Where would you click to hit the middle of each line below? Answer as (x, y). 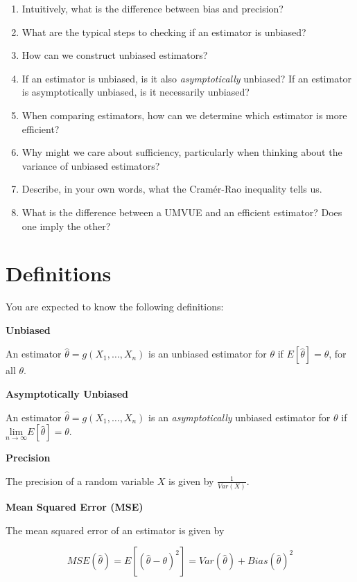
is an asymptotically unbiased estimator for (240, 417)
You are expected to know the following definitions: (115, 307)
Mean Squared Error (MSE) (75, 507)
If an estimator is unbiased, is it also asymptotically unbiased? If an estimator (187, 78)
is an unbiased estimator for (208, 354)
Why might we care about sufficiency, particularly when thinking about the (182, 152)
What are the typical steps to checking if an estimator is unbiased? (164, 32)
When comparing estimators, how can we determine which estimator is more (184, 115)
